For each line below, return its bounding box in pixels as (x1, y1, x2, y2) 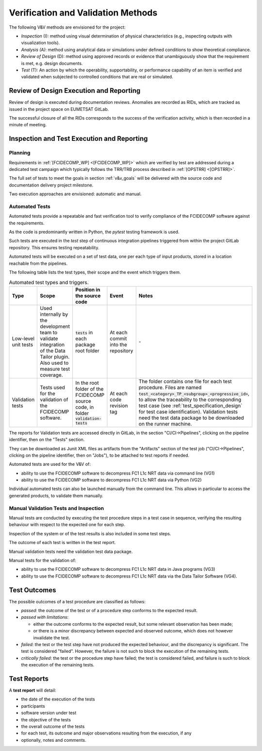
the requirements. (9, 220, 45, 226)
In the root (75, 379, 99, 386)
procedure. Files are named (138, 384, 202, 391)
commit (110, 335, 127, 342)
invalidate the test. (33, 634, 70, 641)
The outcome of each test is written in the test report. (9, 540, 116, 546)
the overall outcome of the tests (21, 724, 85, 729)
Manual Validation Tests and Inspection (9, 505, 104, 512)
